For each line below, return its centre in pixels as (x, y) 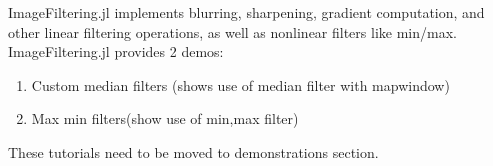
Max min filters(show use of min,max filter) (165, 118)
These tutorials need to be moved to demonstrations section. (193, 151)
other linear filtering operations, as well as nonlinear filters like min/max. (232, 31)
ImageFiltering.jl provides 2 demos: (116, 51)
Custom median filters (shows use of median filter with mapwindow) (240, 84)
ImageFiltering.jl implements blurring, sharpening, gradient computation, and (246, 12)
